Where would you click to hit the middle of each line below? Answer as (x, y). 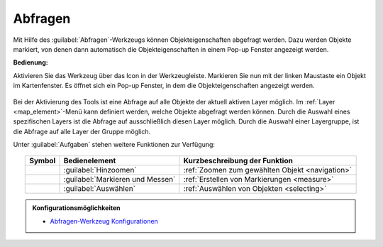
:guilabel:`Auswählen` (100, 189)
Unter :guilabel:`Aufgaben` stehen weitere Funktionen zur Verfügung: (114, 145)
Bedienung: (31, 62)
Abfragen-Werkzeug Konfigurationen (104, 221)
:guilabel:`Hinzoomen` (100, 170)
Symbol (43, 161)
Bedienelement (90, 161)
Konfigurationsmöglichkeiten (76, 208)
